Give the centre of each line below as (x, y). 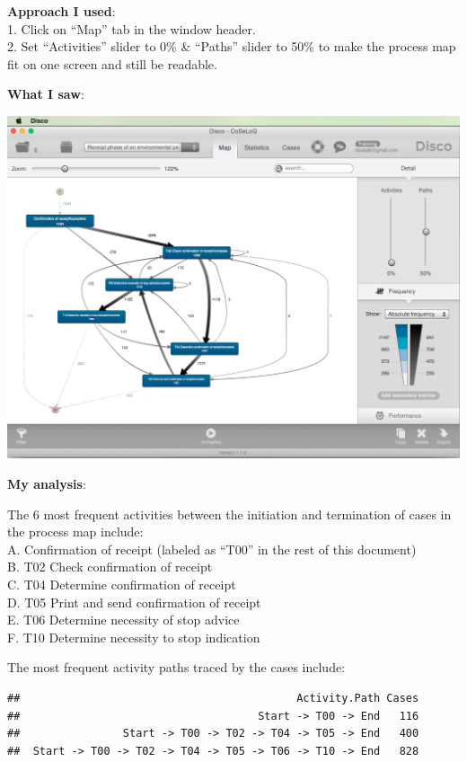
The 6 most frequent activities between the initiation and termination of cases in (229, 514)
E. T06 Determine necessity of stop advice (123, 620)
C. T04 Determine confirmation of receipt (122, 584)
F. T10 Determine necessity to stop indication (134, 637)
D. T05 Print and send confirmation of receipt (134, 602)
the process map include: (75, 532)
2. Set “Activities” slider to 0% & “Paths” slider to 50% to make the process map (232, 46)
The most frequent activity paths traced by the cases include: (176, 667)
